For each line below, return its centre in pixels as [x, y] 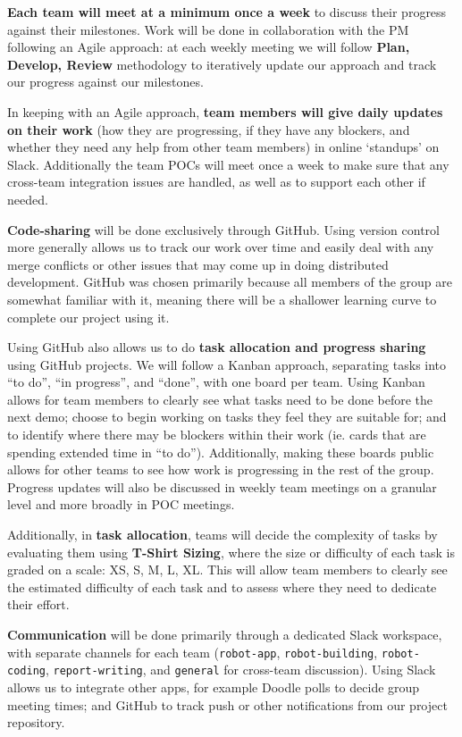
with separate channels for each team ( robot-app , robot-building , [193, 652]
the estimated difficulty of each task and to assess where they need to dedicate [222, 586]
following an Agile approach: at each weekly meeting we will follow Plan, [209, 47]
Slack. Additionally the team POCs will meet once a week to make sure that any [228, 164]
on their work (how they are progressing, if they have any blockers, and [209, 129]
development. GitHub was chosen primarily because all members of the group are [230, 282]
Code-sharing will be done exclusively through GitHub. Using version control [223, 229]
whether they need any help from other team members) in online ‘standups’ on [223, 147]
